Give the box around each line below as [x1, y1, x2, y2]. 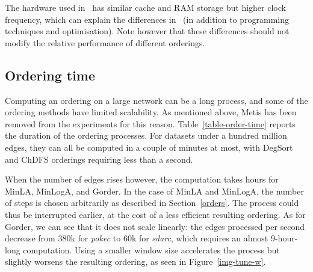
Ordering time [5, 65, 96, 84]
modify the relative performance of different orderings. [5, 36, 205, 49]
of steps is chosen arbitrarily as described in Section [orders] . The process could [5, 196, 299, 209]
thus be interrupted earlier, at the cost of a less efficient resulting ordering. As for [5, 208, 306, 220]
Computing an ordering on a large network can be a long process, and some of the [5, 94, 308, 106]
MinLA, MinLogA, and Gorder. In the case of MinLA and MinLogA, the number [5, 184, 304, 197]
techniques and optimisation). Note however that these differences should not [5, 25, 290, 37]
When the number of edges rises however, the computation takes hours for [5, 173, 279, 186]
